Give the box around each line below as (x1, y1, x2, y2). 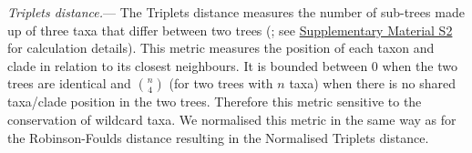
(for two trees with (169, 74, 273, 93)
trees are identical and (7, 74, 131, 93)
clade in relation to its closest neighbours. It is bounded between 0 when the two (7, 56, 457, 75)
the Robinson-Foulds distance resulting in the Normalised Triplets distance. (7, 127, 429, 147)
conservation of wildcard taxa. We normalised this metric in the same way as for (7, 109, 457, 128)
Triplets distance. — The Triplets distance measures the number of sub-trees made (7, 3, 465, 21)
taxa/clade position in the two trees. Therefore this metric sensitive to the (7, 92, 422, 111)
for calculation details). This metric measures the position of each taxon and (7, 38, 435, 57)
